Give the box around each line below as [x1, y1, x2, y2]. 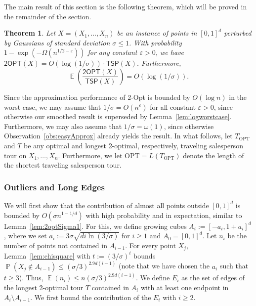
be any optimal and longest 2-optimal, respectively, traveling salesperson [24, 140, 243, 150]
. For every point [125, 240, 176, 250]
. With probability [128, 37, 182, 47]
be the [227, 230, 247, 241]
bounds [133, 250, 156, 261]
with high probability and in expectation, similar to [85, 210, 242, 220]
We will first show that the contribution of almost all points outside [4, 200, 209, 210]
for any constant [87, 47, 137, 57]
